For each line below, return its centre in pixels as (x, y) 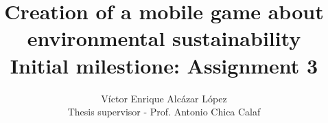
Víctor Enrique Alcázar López (164, 98)
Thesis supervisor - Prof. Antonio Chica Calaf (164, 112)
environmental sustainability (164, 38)
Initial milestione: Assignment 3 (164, 65)
